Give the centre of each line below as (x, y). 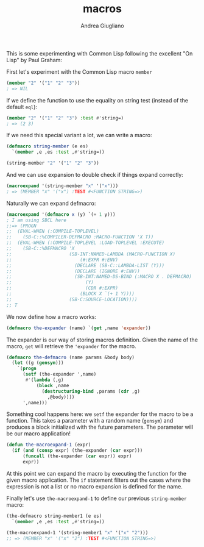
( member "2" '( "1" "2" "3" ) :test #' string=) (65, 118)
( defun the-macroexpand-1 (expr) (49, 445)
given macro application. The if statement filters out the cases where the (98, 480)
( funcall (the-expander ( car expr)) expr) (77, 456)
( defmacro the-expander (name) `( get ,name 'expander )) (79, 328)
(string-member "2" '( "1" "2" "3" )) (53, 163)
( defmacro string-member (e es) (47, 146)
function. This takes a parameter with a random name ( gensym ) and (90, 421)
